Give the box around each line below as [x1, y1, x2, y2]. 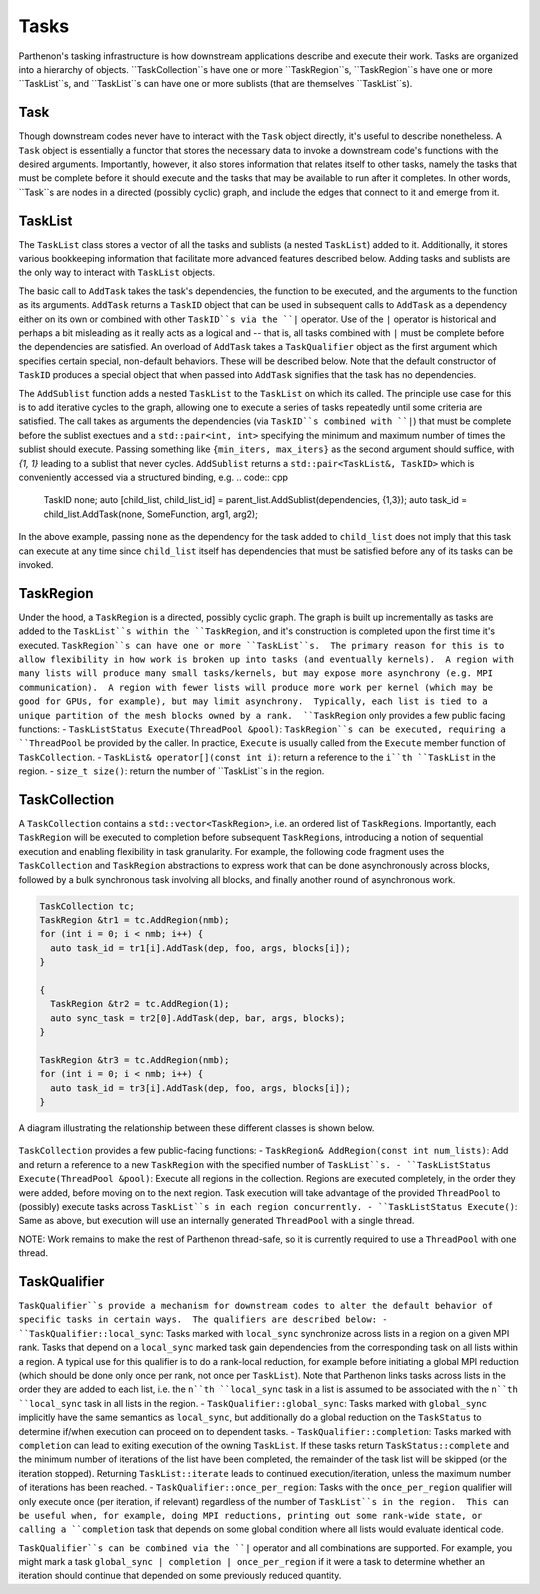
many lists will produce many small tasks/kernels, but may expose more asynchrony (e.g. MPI [18, 668, 494, 679]
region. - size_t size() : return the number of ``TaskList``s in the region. [18, 765, 325, 777]
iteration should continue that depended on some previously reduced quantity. [18, 1570, 342, 1582]
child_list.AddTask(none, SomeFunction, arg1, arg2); [43, 508, 259, 520]
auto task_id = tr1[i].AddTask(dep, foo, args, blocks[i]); [50, 942, 351, 954]
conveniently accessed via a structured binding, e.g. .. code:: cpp [18, 471, 289, 483]
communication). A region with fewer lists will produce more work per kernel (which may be [18, 681, 494, 693]
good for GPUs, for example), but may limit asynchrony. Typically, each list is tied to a [18, 696, 489, 707]
